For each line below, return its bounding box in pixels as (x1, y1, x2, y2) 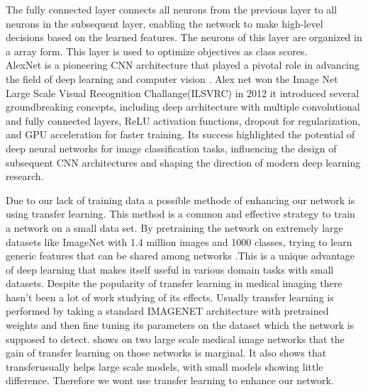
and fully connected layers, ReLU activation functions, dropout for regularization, (6, 113, 361, 128)
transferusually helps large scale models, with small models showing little (6, 359, 323, 374)
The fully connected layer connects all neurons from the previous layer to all (6, 2, 338, 16)
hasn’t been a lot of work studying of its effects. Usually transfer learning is (6, 289, 334, 304)
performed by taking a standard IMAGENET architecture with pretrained (6, 303, 329, 318)
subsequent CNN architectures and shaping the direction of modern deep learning (6, 155, 361, 169)
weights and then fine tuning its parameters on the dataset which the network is (6, 318, 355, 332)
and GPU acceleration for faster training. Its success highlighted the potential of (6, 127, 355, 142)
